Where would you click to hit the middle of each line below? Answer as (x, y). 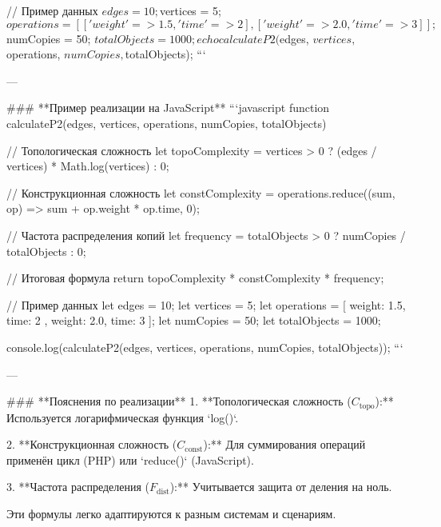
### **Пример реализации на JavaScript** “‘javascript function (168, 108)
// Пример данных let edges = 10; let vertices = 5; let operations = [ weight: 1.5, (206, 304)
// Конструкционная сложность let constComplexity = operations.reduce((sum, (201, 192)
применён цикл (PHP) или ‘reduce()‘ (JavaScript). (130, 459)
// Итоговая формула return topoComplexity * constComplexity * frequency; (195, 278)
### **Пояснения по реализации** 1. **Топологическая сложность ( (179, 401)
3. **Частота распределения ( (78, 487)
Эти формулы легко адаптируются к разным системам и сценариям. (171, 513)
